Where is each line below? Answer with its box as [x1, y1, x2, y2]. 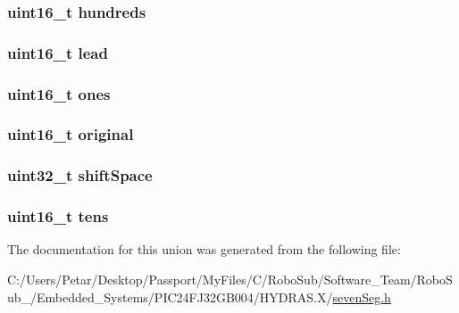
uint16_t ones [7, 82, 111, 104]
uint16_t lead [7, 41, 108, 63]
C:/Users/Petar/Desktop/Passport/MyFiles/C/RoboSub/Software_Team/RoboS [7, 270, 453, 289]
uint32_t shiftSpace [7, 164, 153, 186]
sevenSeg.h [332, 287, 391, 306]
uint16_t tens [7, 205, 109, 227]
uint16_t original [7, 123, 134, 145]
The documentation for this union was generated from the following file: [7, 240, 401, 259]
